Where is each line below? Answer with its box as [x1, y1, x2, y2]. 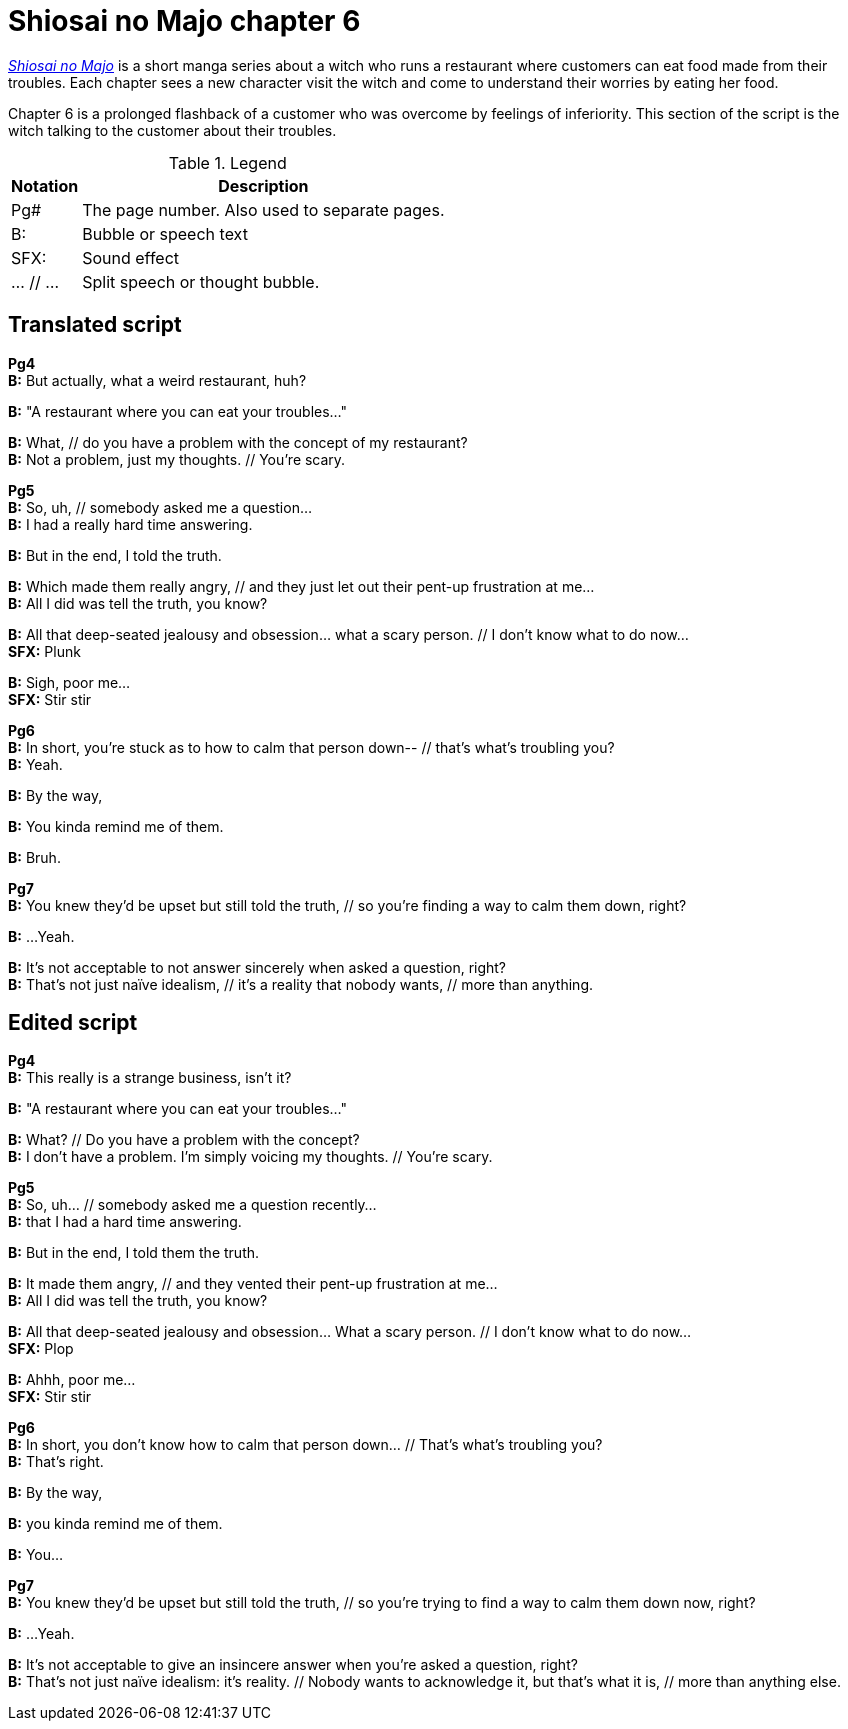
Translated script [8, 312, 182, 338]
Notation [11, 175, 79, 196]
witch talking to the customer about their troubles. [8, 121, 337, 139]
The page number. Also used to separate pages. [82, 199, 445, 220]
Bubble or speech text [82, 223, 248, 244]
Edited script [8, 1010, 138, 1036]
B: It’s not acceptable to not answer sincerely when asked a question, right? [8, 958, 507, 976]
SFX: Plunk [8, 642, 81, 660]
